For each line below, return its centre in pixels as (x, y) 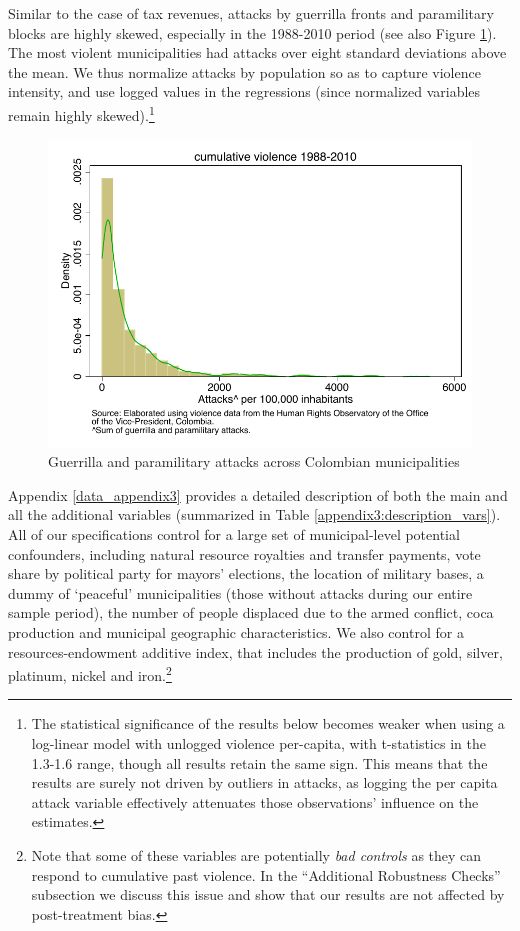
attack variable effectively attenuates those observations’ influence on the (255, 801)
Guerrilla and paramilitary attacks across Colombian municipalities (254, 461)
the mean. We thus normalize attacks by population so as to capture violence (244, 71)
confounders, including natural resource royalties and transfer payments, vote (244, 553)
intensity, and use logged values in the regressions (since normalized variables (244, 91)
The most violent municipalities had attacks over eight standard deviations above (257, 52)
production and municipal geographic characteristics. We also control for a (236, 631)
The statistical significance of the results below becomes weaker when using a (268, 723)
